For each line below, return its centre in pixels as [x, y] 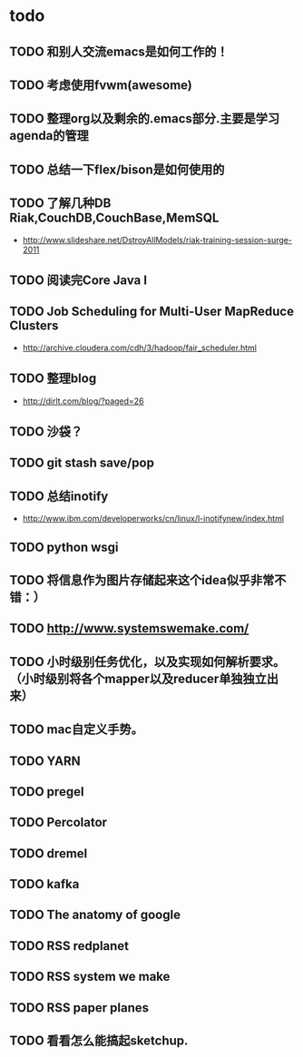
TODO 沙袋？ [46, 431]
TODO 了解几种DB [60, 204]
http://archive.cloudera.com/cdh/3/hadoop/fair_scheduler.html [139, 347]
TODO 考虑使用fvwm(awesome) [101, 85]
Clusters [34, 326]
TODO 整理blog [53, 379]
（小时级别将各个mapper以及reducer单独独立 [138, 678]
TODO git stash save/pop [82, 463]
